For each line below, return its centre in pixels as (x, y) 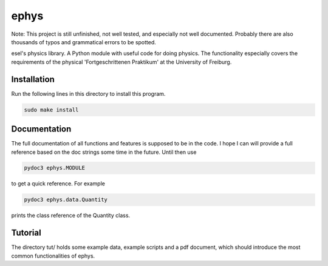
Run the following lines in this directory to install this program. (88, 93)
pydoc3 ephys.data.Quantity (66, 200)
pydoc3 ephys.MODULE (54, 168)
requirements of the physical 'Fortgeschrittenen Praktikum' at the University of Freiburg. (121, 62)
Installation (33, 79)
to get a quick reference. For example (58, 184)
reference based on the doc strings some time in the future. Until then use (104, 152)
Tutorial (26, 233)
